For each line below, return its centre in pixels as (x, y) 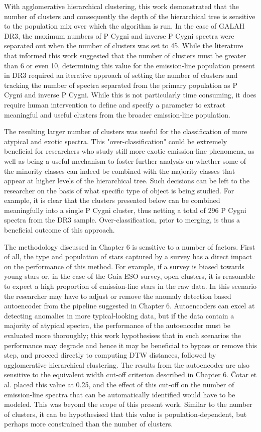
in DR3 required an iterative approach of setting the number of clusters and (121, 75)
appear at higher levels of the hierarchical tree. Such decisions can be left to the (127, 181)
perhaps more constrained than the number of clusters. (89, 424)
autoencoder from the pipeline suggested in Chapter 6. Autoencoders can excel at (129, 306)
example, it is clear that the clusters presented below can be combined (112, 200)
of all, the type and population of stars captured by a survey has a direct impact (128, 256)
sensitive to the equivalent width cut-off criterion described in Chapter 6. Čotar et (130, 374)
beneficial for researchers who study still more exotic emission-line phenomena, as (129, 151)
